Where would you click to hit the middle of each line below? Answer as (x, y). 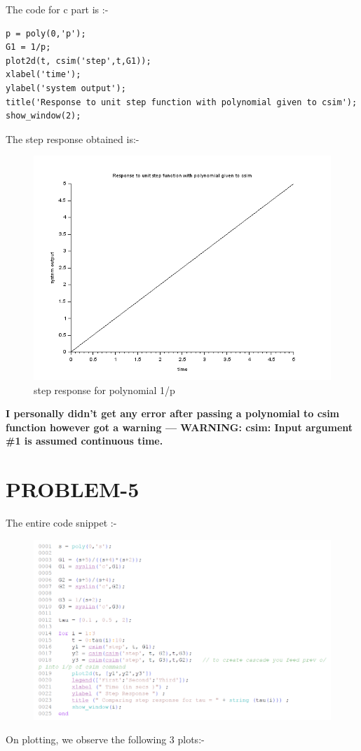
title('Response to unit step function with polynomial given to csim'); (182, 102)
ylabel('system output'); (66, 88)
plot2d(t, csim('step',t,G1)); (79, 61)
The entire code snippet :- (61, 523)
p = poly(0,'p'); (46, 33)
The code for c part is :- (57, 9)
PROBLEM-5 (73, 489)
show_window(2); (43, 116)
